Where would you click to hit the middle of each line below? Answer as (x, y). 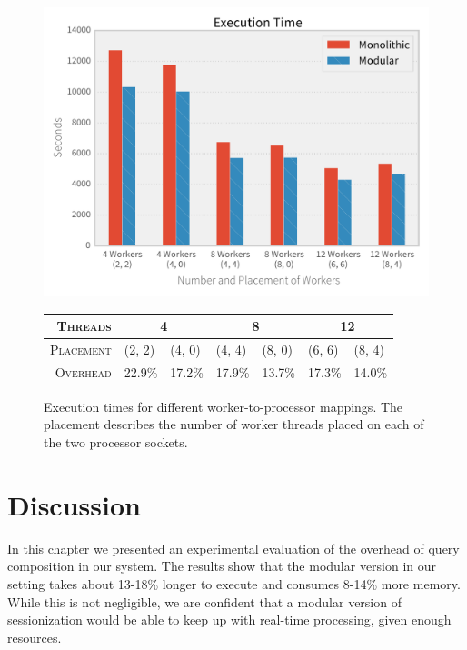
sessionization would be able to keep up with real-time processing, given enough (229, 620)
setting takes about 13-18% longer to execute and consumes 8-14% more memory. (234, 583)
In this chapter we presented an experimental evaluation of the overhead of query (233, 548)
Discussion (74, 504)
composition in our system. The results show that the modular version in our (222, 566)
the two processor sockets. (116, 442)
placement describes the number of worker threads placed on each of (234, 424)
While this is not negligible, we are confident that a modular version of (204, 601)
